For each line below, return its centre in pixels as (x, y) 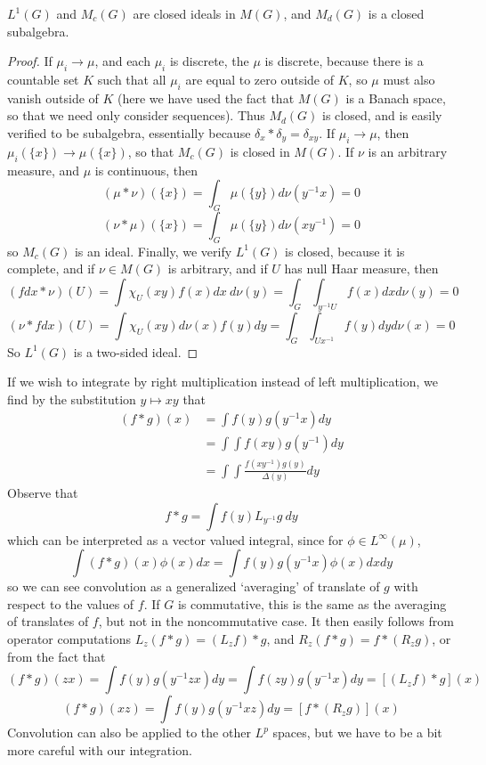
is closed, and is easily (382, 115)
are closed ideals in (184, 13)
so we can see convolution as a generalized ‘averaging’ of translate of (194, 586)
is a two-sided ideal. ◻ (136, 351)
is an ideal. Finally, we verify (153, 251)
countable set (43, 79)
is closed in (260, 151)
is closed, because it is (345, 251)
